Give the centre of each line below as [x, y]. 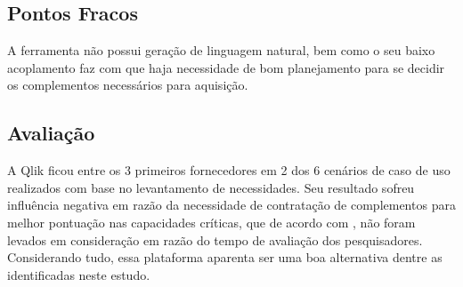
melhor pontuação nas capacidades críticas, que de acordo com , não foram [211, 222]
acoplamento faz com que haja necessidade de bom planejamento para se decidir [226, 67]
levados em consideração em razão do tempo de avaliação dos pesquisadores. [215, 239]
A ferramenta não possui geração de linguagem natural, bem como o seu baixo [221, 50]
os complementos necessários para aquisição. [128, 85]
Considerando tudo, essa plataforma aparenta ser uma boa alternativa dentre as [225, 257]
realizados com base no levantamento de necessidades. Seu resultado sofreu [211, 187]
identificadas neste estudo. [79, 274]
